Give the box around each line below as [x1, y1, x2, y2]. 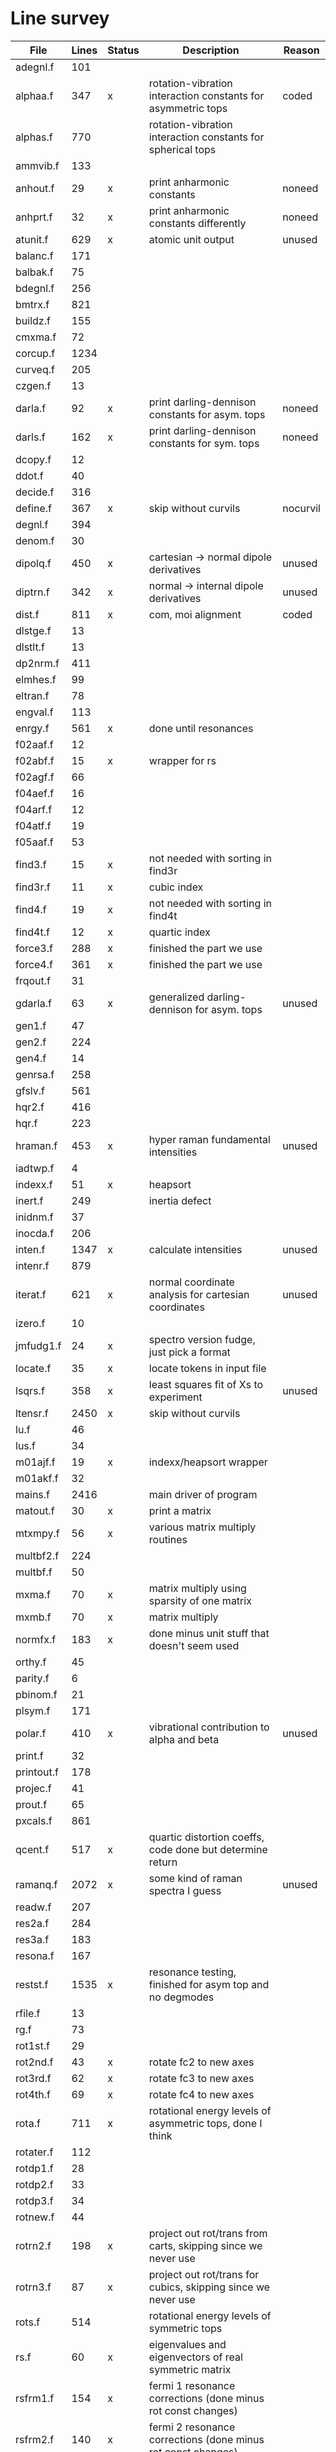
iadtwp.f [15, 1161, 55, 1175]
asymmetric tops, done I [148, 2116, 263, 2130]
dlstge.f [15, 623, 52, 637]
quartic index [148, 925, 211, 939]
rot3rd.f [15, 2071, 52, 2085]
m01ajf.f [15, 1455, 56, 1469]
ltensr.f [15, 1406, 49, 1420]
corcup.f [15, 346, 56, 360]
